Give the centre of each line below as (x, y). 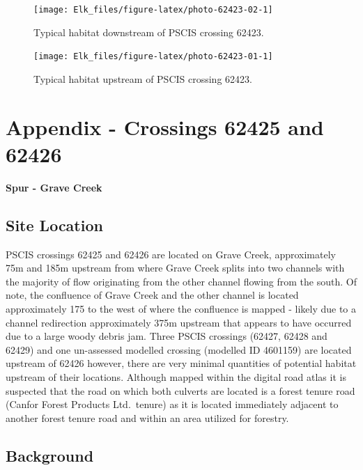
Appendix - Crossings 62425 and (165, 126)
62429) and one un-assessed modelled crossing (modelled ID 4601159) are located (179, 349)
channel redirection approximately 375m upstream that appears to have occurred (179, 322)
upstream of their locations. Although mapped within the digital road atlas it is (176, 376)
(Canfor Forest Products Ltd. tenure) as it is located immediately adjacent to (172, 404)
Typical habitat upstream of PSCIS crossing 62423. (143, 78)
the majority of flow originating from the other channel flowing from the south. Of (181, 281)
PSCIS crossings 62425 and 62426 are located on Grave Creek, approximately (171, 254)
